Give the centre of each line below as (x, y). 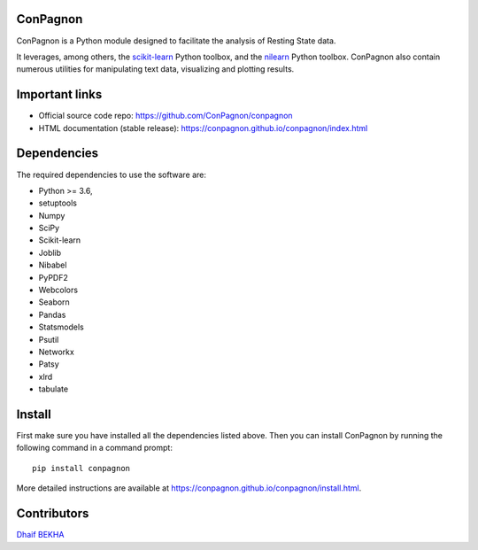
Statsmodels (61, 327)
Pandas (52, 314)
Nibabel (53, 265)
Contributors (53, 514)
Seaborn (54, 302)
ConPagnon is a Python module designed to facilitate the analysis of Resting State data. (176, 41)
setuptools (58, 203)
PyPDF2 (53, 277)
